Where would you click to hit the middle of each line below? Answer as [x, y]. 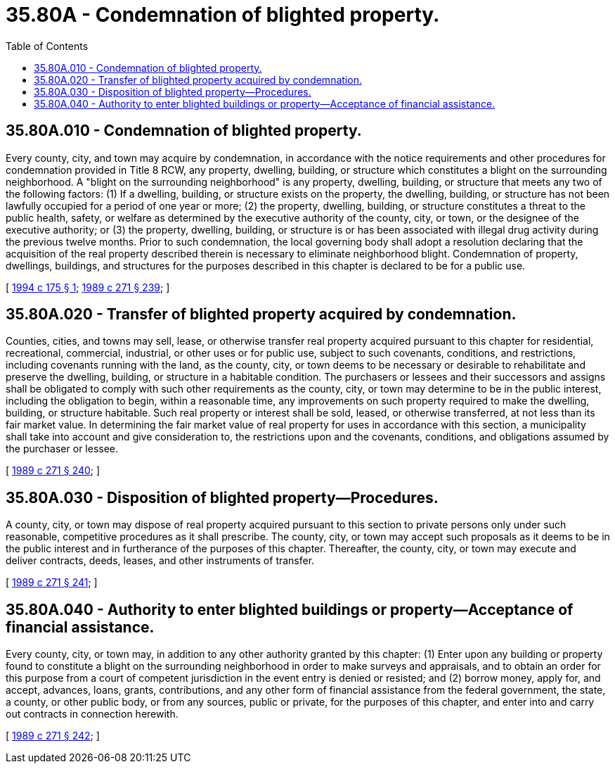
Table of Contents [47, 46]
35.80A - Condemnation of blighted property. [223, 15]
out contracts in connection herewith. [92, 714]
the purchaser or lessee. [62, 449]
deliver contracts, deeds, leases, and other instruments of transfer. [160, 561]
